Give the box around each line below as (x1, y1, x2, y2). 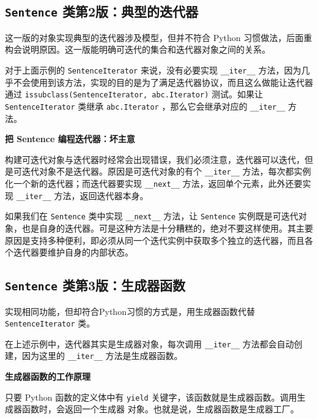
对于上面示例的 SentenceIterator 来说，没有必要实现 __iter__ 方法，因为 (5, 63, 301, 76)
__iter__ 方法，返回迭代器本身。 (16, 189, 149, 202)
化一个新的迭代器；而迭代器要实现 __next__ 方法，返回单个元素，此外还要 (5, 176, 303, 189)
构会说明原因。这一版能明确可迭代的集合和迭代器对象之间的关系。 (5, 43, 270, 56)
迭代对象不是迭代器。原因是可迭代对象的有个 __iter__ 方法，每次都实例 (21, 165, 311, 178)
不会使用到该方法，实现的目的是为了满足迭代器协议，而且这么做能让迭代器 (13, 75, 313, 88)
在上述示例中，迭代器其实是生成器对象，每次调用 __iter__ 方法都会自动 (5, 337, 294, 350)
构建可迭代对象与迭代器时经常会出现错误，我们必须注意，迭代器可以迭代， (5, 153, 305, 165)
